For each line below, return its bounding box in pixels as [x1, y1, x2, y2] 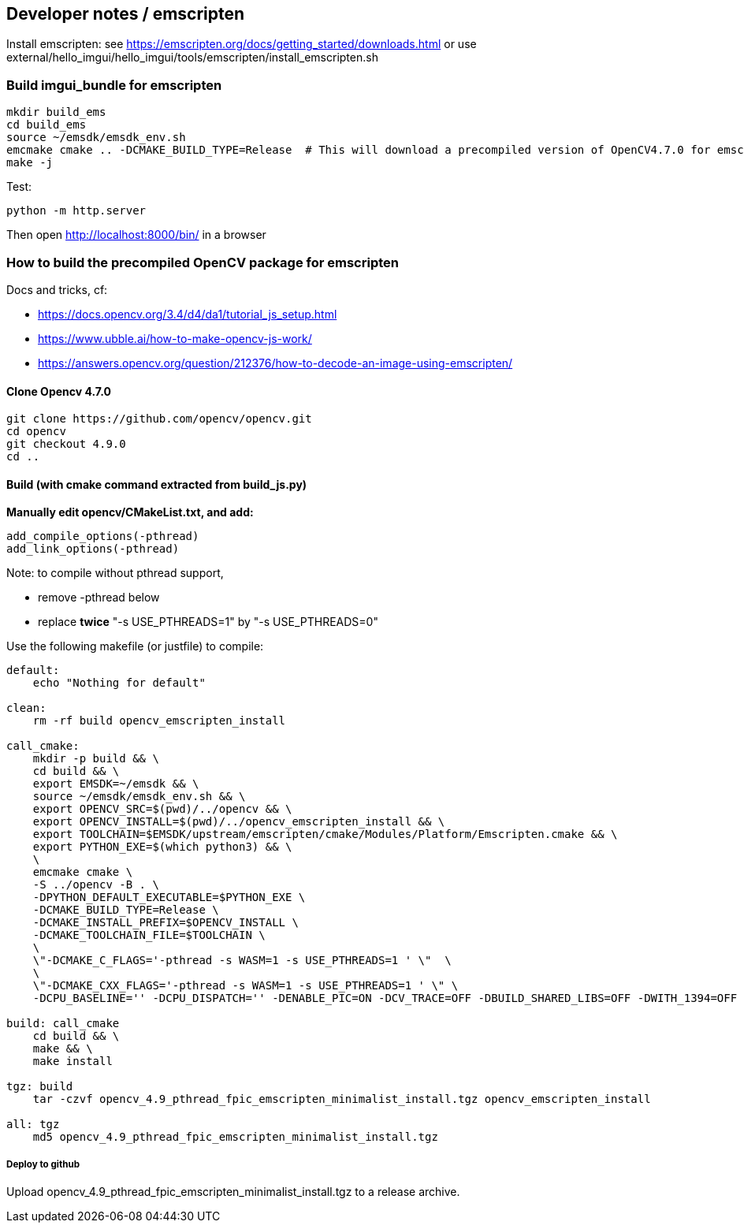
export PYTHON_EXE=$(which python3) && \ [32, 840, 292, 854]
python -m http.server [6, 204, 147, 218]
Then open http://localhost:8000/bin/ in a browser [6, 228, 266, 242]
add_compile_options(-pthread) [6, 530, 199, 543]
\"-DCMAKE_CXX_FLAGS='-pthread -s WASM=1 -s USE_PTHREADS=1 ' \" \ [32, 979, 459, 993]
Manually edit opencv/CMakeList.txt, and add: [6, 505, 254, 520]
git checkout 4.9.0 [6, 438, 126, 451]
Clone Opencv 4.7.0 [6, 384, 111, 398]
